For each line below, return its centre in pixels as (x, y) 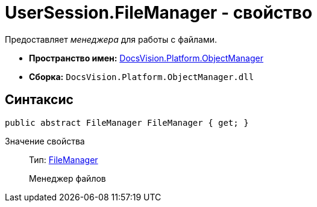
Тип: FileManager (64, 159)
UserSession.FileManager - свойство (159, 13)
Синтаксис (39, 100)
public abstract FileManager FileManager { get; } (127, 122)
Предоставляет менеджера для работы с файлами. (111, 39)
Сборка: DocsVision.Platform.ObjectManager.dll (142, 76)
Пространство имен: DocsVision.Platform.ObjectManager (146, 58)
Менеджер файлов (67, 178)
